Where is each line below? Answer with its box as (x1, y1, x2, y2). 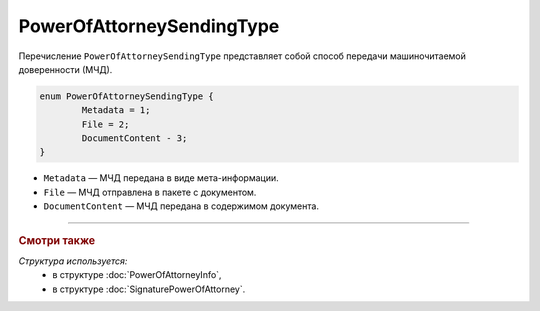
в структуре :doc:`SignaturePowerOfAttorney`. (52, 283, 246, 295)
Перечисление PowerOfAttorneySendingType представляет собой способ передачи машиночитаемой (18, 50, 467, 62)
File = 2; (81, 118, 130, 130)
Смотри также (18, 233, 96, 247)
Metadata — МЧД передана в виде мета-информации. (43, 172, 279, 184)
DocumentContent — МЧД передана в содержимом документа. (43, 200, 320, 212)
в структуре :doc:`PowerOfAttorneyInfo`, (52, 269, 222, 281)
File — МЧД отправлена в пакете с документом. (43, 186, 257, 198)
